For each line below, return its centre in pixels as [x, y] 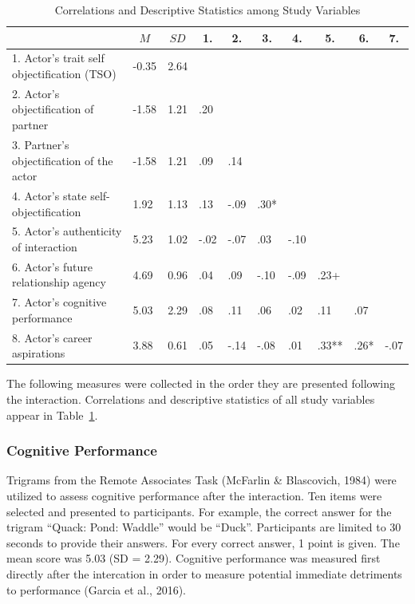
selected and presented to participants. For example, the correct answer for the [199, 511]
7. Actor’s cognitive [59, 302]
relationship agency [59, 282]
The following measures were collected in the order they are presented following [201, 383]
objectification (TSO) [64, 74]
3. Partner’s [41, 144]
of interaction [45, 246]
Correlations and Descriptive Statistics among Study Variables [207, 10]
